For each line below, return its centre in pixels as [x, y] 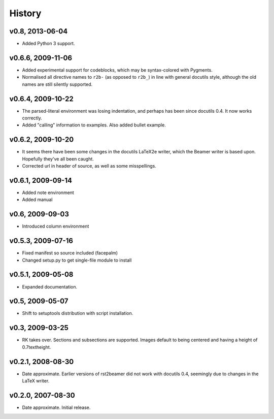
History [25, 13]
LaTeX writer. [36, 381]
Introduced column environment [56, 227]
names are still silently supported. [57, 84]
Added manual [37, 200]
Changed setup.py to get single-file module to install [77, 260]
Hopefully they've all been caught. [58, 159]
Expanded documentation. [50, 286]
